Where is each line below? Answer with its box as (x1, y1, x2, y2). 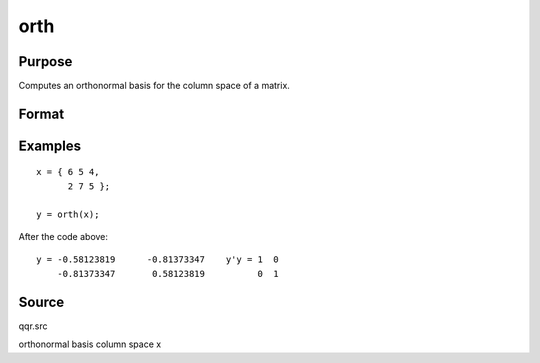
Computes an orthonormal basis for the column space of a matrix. (18, 80, 290, 92)
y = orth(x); (36, 208, 100, 220)
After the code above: (18, 231, 109, 243)
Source (18, 293, 65, 310)
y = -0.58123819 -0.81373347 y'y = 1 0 (36, 254, 279, 265)
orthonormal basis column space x (18, 338, 162, 350)
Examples (18, 137, 82, 154)
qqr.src (18, 320, 48, 332)
